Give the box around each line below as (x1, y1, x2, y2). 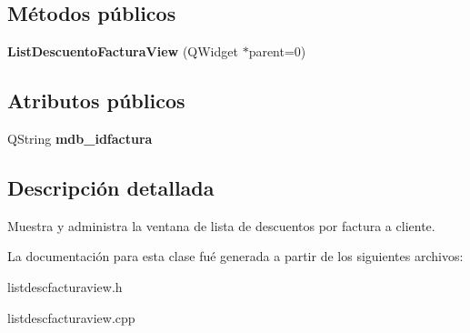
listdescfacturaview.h (7, 277, 123, 296)
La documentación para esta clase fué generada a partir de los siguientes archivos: (7, 247, 464, 266)
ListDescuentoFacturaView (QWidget (7, 42, 238, 61)
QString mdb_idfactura (7, 129, 153, 147)
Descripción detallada (7, 173, 215, 201)
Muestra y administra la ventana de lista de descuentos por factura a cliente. (7, 216, 435, 235)
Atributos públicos (7, 86, 185, 115)
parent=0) (248, 42, 306, 61)
